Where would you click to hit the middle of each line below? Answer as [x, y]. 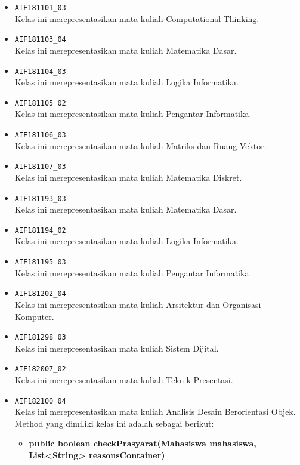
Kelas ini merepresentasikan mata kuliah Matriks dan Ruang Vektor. [140, 145]
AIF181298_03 [40, 338]
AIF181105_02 [40, 103]
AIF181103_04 [40, 40]
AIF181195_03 [40, 262]
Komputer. [34, 316]
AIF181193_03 [40, 198]
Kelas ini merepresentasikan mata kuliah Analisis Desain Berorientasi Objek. [155, 412]
